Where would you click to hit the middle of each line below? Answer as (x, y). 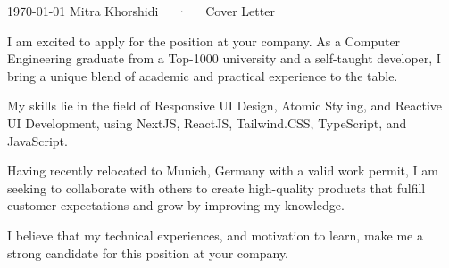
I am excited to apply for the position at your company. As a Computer (204, 41)
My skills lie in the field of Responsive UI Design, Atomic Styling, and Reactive (225, 106)
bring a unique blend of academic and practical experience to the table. (203, 75)
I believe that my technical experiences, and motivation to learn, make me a (215, 235)
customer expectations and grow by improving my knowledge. (176, 205)
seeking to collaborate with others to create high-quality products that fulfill (216, 187)
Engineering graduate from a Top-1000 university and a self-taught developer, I (224, 58)
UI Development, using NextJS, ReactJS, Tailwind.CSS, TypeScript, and (207, 122)
